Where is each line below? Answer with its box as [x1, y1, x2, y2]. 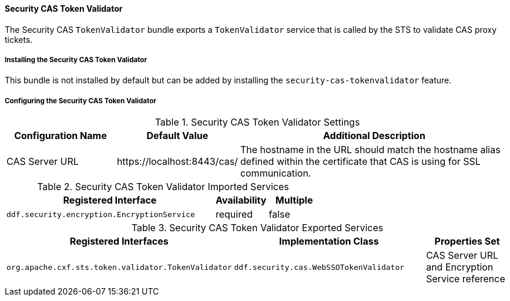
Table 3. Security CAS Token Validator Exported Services [131, 222, 384, 234]
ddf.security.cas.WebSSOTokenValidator [234, 262, 405, 272]
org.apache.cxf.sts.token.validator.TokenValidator [6, 262, 232, 272]
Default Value [146, 130, 209, 142]
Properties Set [434, 235, 500, 248]
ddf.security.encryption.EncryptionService [6, 209, 195, 219]
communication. [240, 167, 311, 180]
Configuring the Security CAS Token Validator [5, 96, 157, 105]
